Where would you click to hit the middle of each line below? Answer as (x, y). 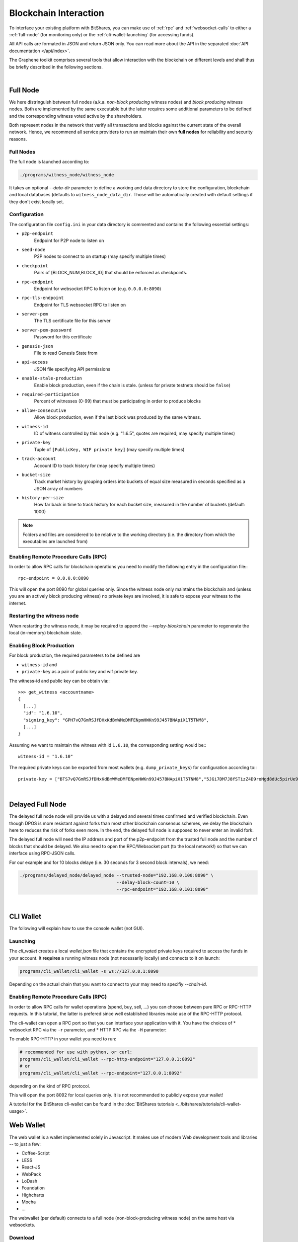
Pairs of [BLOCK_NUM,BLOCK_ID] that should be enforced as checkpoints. (111, 273)
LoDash (29, 1181)
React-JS (31, 1167)
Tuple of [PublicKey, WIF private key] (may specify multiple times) (109, 449)
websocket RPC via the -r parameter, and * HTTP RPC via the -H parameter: (88, 1030)
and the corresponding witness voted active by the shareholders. (76, 116)
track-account (39, 459)
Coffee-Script (36, 1153)
